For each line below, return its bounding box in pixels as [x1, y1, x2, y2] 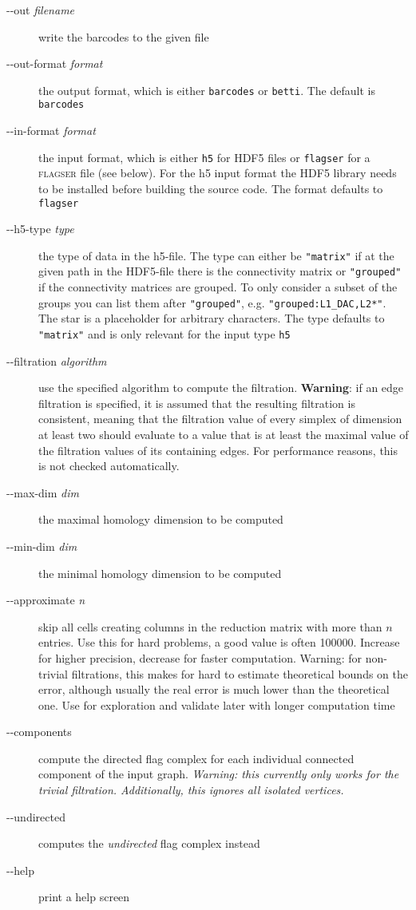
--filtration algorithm [6, 352, 107, 369]
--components [6, 723, 72, 740]
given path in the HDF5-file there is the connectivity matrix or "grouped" [38, 263, 402, 279]
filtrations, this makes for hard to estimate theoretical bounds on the [71, 665, 408, 682]
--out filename [6, 2, 75, 18]
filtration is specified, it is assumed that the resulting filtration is [38, 394, 355, 411]
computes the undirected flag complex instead [38, 835, 260, 852]
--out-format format [6, 55, 103, 72]
